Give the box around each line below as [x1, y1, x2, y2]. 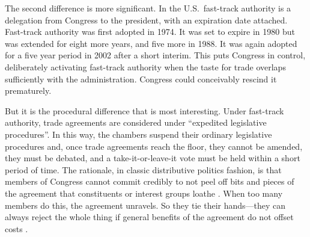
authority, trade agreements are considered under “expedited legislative [5, 116, 267, 129]
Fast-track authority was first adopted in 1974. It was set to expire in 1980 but [5, 25, 295, 38]
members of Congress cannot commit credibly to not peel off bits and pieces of [5, 175, 294, 188]
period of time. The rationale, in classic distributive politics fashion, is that [5, 163, 282, 176]
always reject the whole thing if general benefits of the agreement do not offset [5, 211, 294, 223]
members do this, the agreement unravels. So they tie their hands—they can [5, 199, 286, 211]
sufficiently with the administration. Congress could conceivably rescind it [5, 72, 277, 85]
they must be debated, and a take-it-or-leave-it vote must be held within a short [5, 152, 300, 164]
